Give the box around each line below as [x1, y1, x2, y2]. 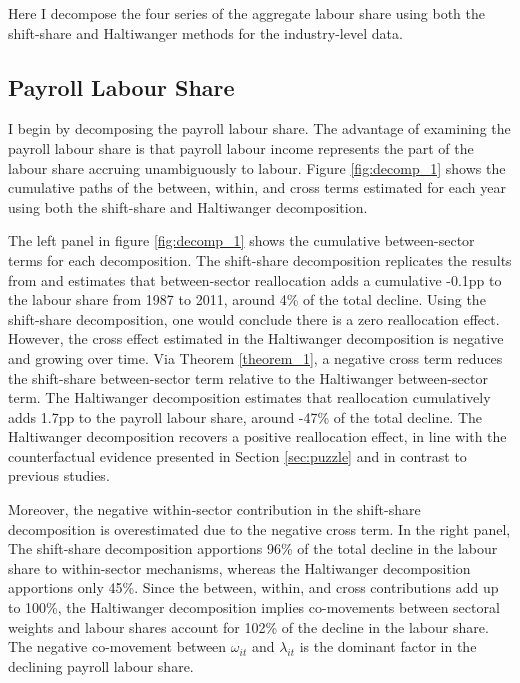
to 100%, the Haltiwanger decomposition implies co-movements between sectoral [8, 597, 500, 618]
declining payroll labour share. [8, 655, 194, 676]
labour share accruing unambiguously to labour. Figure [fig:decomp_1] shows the [8, 157, 506, 178]
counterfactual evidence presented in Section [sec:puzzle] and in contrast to [8, 445, 467, 466]
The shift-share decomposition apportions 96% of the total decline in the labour [8, 538, 498, 559]
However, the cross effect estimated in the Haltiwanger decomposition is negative [8, 328, 504, 349]
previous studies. [8, 465, 110, 486]
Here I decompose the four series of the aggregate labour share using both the [8, 3, 485, 23]
